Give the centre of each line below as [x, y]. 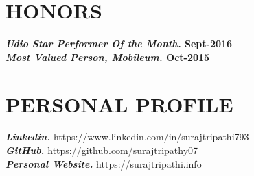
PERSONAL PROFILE [119, 104]
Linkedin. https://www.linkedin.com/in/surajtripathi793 [127, 137]
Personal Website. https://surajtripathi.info [104, 163]
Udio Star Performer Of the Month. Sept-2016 [119, 43]
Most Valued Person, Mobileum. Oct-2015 [108, 56]
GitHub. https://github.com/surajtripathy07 [102, 150]
